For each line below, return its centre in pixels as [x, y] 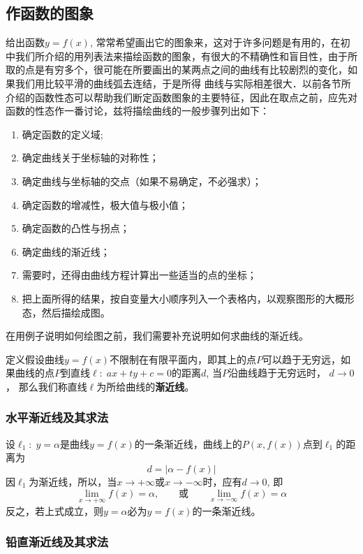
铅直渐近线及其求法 [57, 542]
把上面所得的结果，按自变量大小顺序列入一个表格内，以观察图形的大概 [183, 298]
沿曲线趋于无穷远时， [277, 373]
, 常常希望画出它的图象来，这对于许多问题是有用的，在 [215, 42]
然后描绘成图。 [76, 312]
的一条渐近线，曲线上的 [188, 443]
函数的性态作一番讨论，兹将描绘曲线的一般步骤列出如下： [138, 111]
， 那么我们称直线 [46, 386]
